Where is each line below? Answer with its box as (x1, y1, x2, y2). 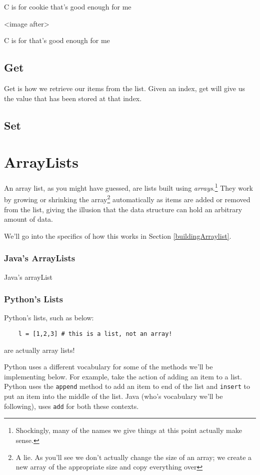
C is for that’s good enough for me (4, 35, 110, 46)
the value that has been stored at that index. (4, 93, 142, 103)
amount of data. (4, 214, 53, 224)
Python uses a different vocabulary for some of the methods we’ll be (4, 361, 213, 372)
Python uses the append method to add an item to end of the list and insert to (4, 381, 250, 391)
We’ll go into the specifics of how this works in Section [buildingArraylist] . (4, 230, 231, 241)
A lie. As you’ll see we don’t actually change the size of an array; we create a (15, 451, 252, 462)
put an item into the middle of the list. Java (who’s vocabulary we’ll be (4, 391, 223, 401)
